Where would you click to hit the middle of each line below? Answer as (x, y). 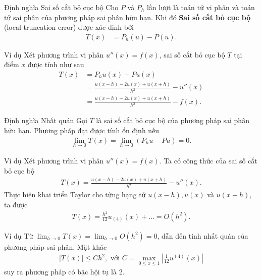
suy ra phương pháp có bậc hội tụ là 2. (64, 272)
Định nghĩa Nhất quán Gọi (46, 120)
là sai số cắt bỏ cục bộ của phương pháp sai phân (173, 120)
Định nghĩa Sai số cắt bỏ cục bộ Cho (61, 7)
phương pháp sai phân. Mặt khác (56, 246)
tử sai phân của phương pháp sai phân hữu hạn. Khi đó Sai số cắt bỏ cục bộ (127, 17)
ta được (16, 204)
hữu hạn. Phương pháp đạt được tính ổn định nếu (82, 130)
